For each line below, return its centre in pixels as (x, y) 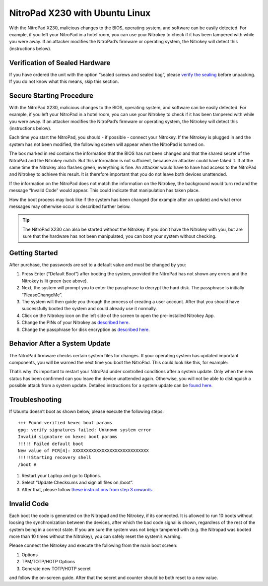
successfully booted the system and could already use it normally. (89, 309)
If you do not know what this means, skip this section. (64, 81)
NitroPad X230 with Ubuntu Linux (80, 13)
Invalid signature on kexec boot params (68, 437)
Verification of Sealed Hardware (60, 63)
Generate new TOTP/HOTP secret (56, 569)
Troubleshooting (35, 399)
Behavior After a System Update (60, 344)
